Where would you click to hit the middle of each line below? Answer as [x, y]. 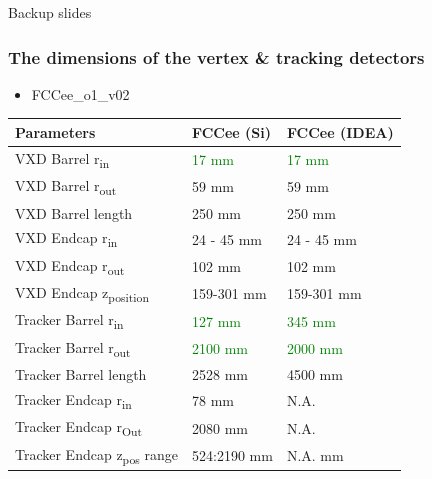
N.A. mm [315, 455]
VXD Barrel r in [62, 159]
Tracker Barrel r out [73, 348]
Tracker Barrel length [81, 374]
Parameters [55, 131]
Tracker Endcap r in [73, 400]
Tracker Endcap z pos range [96, 455]
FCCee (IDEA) [340, 131]
